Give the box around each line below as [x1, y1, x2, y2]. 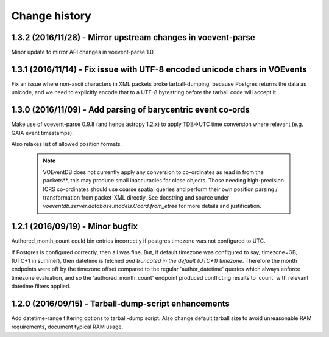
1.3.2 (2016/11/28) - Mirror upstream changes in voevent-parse [11, 32, 255, 43]
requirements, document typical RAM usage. [11, 323, 124, 330]
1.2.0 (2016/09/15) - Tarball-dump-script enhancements [11, 299, 230, 309]
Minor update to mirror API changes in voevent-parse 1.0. [11, 49, 155, 56]
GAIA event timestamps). [11, 129, 74, 136]
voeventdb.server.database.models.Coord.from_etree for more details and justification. [43, 203, 261, 210]
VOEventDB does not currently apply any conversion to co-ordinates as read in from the [43, 168, 264, 176]
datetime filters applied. [11, 283, 71, 290]
